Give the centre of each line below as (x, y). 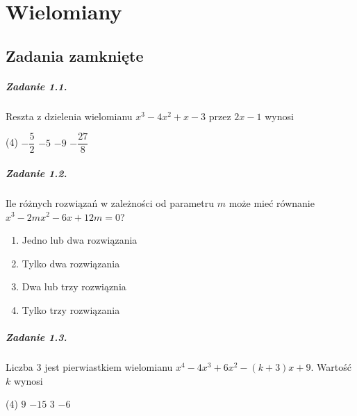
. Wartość (331, 367)
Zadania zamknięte (75, 55)
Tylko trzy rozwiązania (71, 309)
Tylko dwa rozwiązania (71, 263)
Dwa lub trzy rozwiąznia (74, 286)
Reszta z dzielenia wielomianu (69, 116)
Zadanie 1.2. (36, 173)
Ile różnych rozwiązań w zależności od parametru (110, 202)
